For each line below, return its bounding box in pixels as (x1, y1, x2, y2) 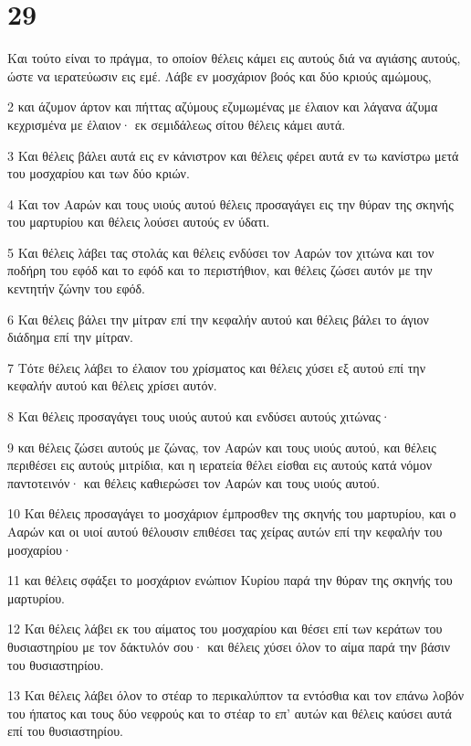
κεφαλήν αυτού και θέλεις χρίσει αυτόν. (7, 376, 217, 395)
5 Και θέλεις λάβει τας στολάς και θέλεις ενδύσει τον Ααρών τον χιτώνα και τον (7, 242, 434, 261)
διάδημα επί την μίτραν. (7, 327, 133, 346)
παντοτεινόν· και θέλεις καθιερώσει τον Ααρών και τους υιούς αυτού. (7, 473, 381, 492)
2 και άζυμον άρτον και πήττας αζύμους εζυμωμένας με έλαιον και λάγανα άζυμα (7, 97, 438, 116)
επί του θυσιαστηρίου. (7, 721, 123, 741)
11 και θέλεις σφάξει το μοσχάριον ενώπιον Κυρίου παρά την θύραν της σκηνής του (7, 570, 453, 590)
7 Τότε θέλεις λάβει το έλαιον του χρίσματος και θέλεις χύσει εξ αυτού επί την (7, 357, 426, 377)
